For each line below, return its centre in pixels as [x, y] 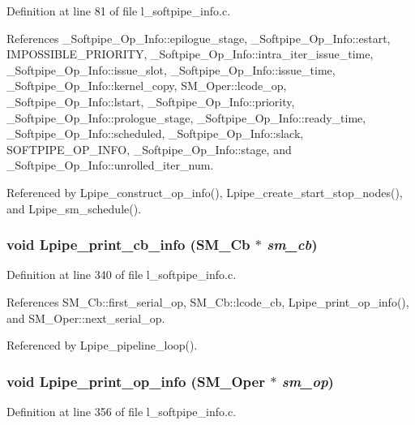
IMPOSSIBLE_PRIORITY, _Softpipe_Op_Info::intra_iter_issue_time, [190, 54]
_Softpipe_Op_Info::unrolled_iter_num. [110, 165]
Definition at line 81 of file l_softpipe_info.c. [119, 11]
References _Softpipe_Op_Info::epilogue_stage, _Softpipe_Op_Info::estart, [199, 38]
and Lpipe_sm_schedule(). [74, 208]
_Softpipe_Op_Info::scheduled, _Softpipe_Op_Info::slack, [155, 133]
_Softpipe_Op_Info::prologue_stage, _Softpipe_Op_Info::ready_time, [186, 117]
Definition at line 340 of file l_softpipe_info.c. [122, 275]
